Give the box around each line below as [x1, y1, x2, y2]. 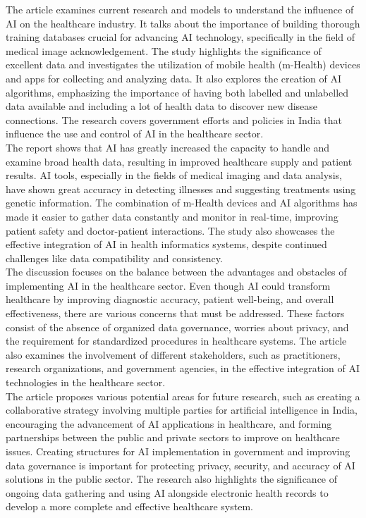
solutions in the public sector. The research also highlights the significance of [6, 471, 338, 486]
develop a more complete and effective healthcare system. [6, 499, 253, 514]
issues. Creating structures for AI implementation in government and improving [6, 444, 350, 458]
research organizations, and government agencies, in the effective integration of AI [6, 361, 360, 376]
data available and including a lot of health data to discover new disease [6, 99, 318, 113]
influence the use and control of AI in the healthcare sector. [6, 126, 264, 141]
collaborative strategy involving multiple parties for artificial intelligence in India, [6, 402, 358, 417]
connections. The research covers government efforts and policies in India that [6, 112, 342, 127]
